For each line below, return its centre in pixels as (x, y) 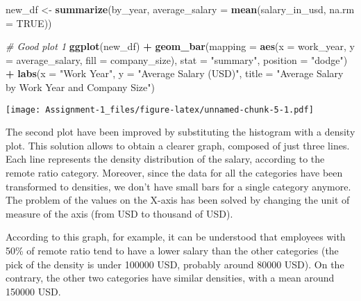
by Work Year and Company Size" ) (80, 87)
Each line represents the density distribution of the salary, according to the (165, 159)
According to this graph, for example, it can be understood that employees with (176, 237)
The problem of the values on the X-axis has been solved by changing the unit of (178, 200)
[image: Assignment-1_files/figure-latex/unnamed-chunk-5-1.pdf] (160, 109)
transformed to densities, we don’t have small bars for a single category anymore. (178, 186)
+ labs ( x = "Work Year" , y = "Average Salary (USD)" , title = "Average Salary (175, 73)
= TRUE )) (29, 23)
